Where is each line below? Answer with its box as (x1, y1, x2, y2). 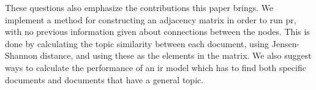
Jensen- (271, 37, 300, 50)
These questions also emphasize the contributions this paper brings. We (5, 1, 274, 13)
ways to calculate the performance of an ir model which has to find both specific (5, 61, 306, 73)
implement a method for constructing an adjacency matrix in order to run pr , (5, 13, 296, 26)
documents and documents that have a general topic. (5, 73, 204, 86)
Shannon (5, 49, 37, 62)
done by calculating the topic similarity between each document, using (5, 37, 269, 50)
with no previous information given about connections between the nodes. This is (5, 25, 310, 38)
